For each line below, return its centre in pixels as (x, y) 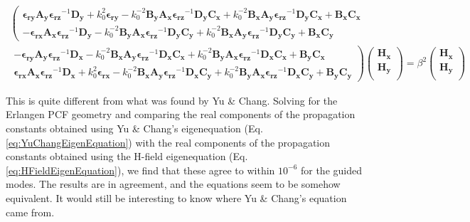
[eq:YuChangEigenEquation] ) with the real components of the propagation (168, 142)
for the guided (331, 170)
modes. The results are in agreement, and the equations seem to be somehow (173, 184)
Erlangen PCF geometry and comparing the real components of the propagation (181, 114)
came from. (30, 212)
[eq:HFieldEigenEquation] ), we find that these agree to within (140, 170)
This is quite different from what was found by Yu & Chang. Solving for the (172, 100)
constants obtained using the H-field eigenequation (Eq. (127, 156)
